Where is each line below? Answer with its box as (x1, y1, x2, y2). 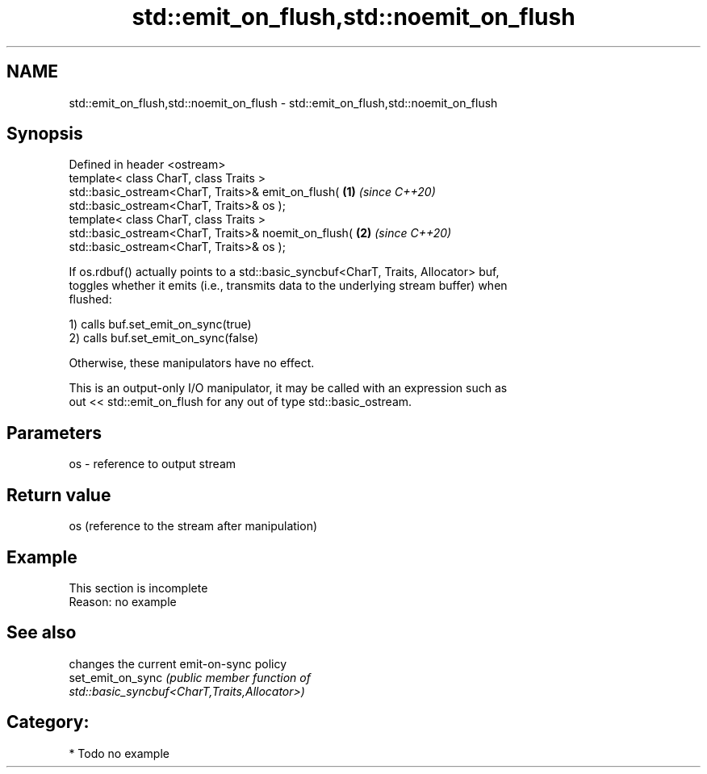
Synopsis (6, 123, 83, 144)
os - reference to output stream (69, 457, 236, 471)
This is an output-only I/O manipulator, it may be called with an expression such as (69, 381, 508, 395)
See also (6, 622, 77, 643)
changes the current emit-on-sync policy (69, 656, 287, 671)
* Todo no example (69, 746, 169, 760)
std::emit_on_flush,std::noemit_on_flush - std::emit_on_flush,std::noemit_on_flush (69, 95, 498, 110)
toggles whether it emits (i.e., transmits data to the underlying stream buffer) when (69, 278, 508, 293)
